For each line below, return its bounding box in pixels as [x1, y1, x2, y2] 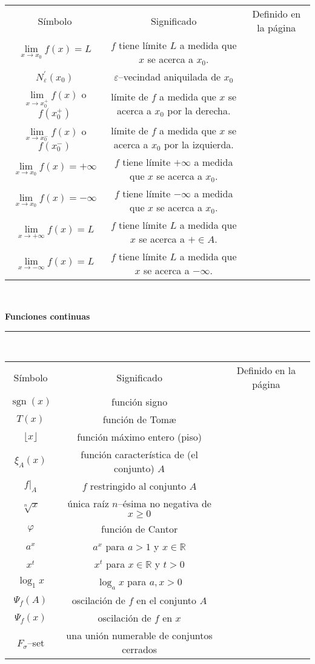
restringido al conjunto [90, 479, 187, 493]
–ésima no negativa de [118, 496, 211, 511]
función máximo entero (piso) [77, 430, 202, 444]
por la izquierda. [164, 137, 234, 152]
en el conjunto [136, 593, 197, 608]
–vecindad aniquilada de [118, 70, 221, 84]
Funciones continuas [5, 309, 90, 322]
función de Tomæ [102, 412, 176, 427]
